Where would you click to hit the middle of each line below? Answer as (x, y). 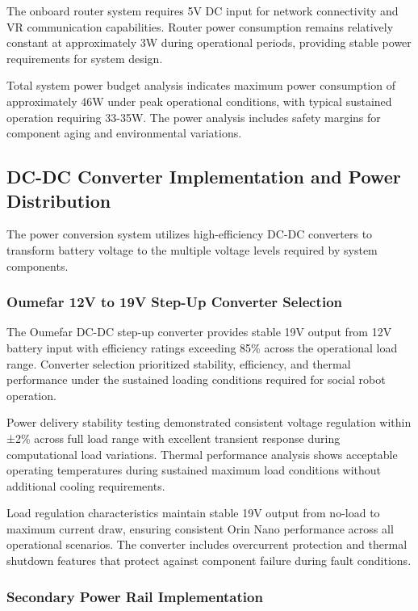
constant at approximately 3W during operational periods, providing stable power (209, 42)
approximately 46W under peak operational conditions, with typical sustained (199, 101)
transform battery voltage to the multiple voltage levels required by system (192, 249)
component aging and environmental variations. (124, 133)
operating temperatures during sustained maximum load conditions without (194, 470)
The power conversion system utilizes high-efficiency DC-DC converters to (190, 234)
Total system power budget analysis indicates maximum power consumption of (201, 85)
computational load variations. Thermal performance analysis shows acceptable (202, 454)
